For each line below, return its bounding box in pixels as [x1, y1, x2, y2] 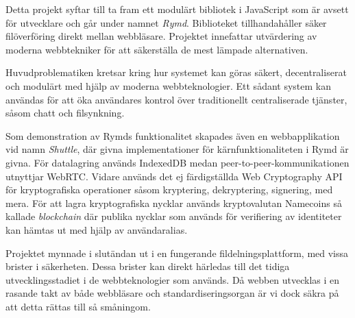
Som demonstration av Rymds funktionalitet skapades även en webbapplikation [5, 128, 340, 143]
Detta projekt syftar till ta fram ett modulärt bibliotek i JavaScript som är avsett [5, 2, 349, 16]
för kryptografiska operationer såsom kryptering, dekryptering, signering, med [5, 182, 333, 197]
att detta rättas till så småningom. [5, 299, 151, 313]
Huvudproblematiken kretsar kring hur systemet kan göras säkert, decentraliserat [5, 65, 347, 79]
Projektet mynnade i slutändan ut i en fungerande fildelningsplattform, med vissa [5, 245, 349, 260]
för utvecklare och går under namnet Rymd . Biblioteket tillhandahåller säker [5, 15, 327, 29]
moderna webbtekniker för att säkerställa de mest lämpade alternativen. [5, 42, 308, 56]
